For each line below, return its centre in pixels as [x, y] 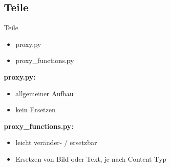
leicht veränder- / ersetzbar [56, 142]
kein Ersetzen [35, 110]
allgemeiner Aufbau [44, 93]
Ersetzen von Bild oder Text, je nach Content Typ [91, 158]
